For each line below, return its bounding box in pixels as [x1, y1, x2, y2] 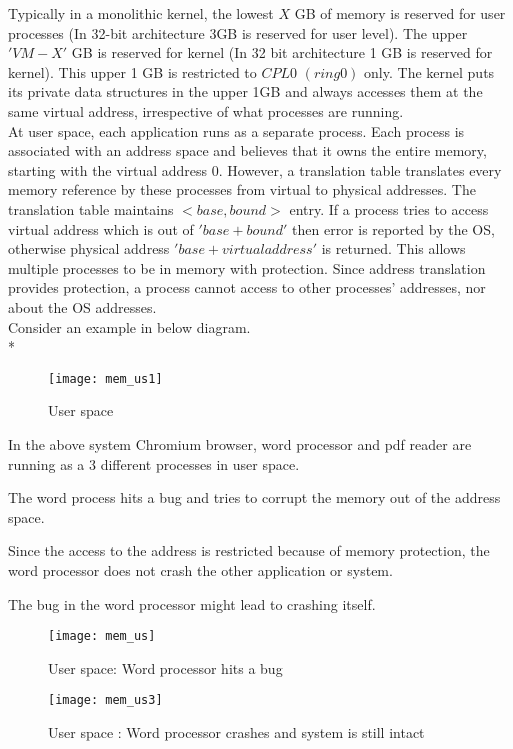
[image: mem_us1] [48, 371, 163, 386]
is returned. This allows [321, 238, 466, 259]
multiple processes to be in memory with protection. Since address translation [8, 257, 486, 278]
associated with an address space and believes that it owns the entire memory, [8, 140, 487, 161]
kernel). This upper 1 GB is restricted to [8, 61, 257, 82]
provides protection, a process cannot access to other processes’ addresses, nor [8, 277, 486, 298]
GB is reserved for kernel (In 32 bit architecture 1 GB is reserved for [71, 42, 493, 63]
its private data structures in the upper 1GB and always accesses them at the [8, 81, 483, 102]
